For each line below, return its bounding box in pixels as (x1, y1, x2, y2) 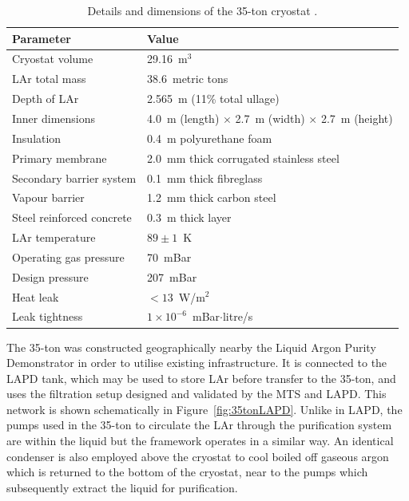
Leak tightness (12, 308, 83, 325)
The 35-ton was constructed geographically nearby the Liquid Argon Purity (6, 338, 376, 355)
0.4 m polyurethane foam (147, 129, 272, 146)
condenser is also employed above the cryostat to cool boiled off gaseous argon (6, 448, 389, 464)
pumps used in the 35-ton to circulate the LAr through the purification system (6, 416, 392, 433)
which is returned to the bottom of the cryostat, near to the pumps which (6, 464, 368, 480)
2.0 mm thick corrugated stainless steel (147, 149, 340, 166)
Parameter (12, 30, 71, 46)
